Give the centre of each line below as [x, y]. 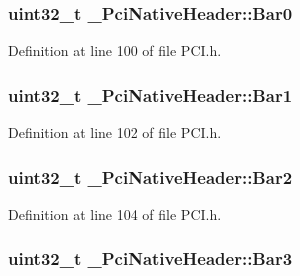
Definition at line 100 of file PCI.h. [115, 50]
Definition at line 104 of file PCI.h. [115, 213]
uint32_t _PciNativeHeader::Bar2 [150, 176]
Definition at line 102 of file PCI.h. [115, 132]
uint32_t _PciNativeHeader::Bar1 [150, 94]
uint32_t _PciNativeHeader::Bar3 [150, 258]
